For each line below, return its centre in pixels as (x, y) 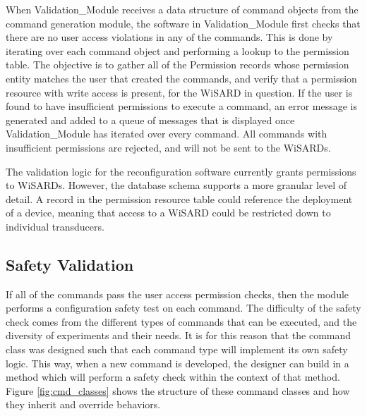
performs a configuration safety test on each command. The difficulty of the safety (183, 308)
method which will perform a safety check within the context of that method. (173, 377)
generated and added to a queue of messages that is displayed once (150, 120)
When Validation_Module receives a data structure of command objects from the (182, 9)
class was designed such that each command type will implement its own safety (177, 349)
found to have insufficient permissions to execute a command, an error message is (182, 106)
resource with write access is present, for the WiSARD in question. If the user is (179, 92)
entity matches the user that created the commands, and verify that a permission (181, 78)
